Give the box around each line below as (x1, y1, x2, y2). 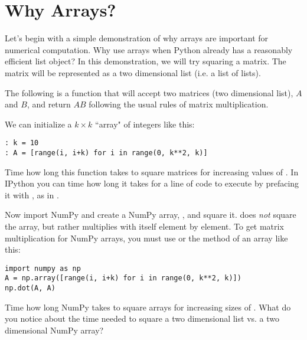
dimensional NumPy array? (5, 323, 104, 336)
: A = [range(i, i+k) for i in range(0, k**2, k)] (5, 148, 208, 157)
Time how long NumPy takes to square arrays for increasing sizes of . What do (5, 300, 291, 313)
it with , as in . (5, 188, 59, 201)
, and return (27, 98, 71, 110)
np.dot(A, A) (5, 284, 55, 293)
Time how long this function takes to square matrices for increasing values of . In (5, 165, 299, 178)
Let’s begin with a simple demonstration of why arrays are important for (5, 32, 269, 44)
